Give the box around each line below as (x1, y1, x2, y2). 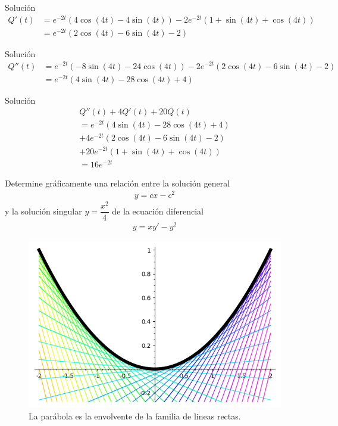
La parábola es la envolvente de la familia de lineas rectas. (29, 409, 241, 422)
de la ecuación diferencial (112, 204, 204, 217)
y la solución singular (5, 204, 82, 217)
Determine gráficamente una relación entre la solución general (5, 176, 230, 189)
